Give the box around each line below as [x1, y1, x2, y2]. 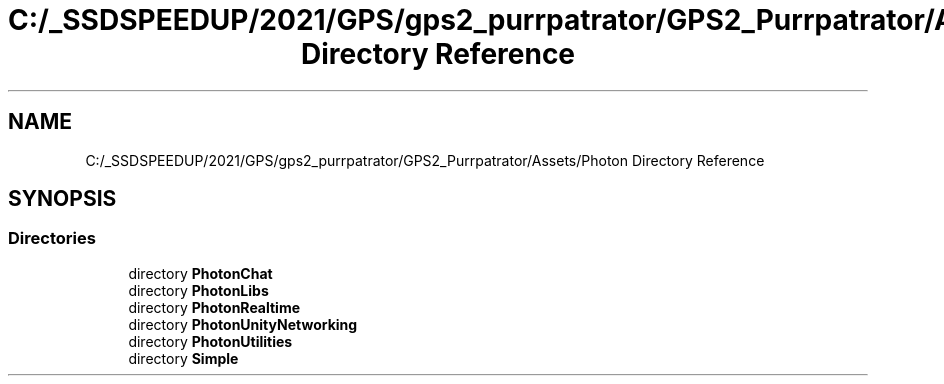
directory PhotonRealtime [128, 298, 301, 316]
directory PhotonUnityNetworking [128, 315, 358, 333]
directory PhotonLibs [128, 281, 269, 299]
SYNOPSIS [8, 186, 117, 212]
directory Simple [128, 349, 239, 367]
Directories [8, 228, 96, 249]
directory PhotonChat [128, 264, 273, 282]
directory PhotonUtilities [128, 332, 293, 350]
